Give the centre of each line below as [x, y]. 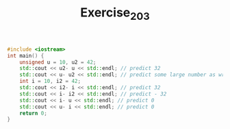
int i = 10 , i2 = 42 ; [50, 81]
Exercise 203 [115, 14]
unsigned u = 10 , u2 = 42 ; [58, 62]
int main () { [26, 56]
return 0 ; [34, 113]
